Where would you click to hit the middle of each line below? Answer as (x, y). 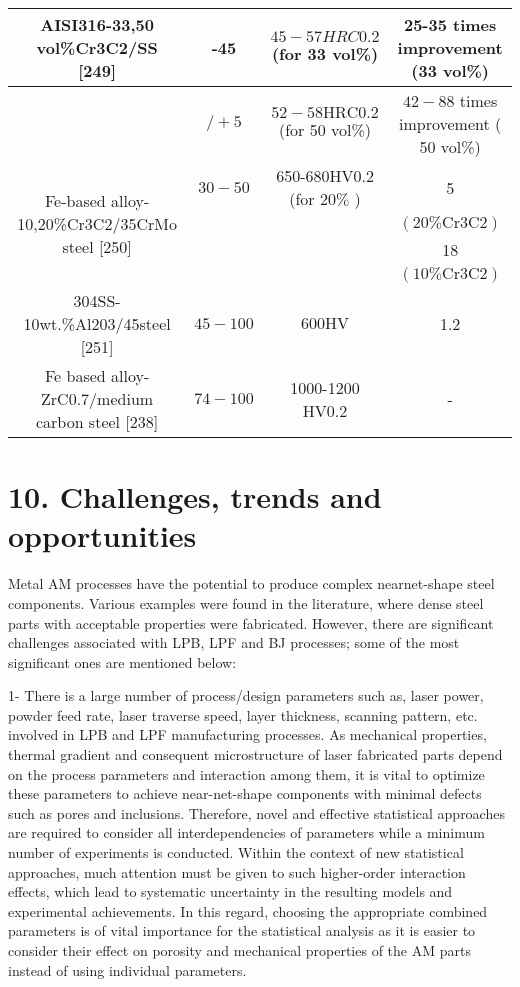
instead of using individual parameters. (127, 969)
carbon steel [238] (97, 421)
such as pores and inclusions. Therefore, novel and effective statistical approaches (256, 812)
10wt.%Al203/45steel (97, 323)
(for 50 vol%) (325, 129)
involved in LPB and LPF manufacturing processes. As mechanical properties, (247, 734)
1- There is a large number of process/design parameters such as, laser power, (246, 695)
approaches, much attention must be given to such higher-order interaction (237, 871)
